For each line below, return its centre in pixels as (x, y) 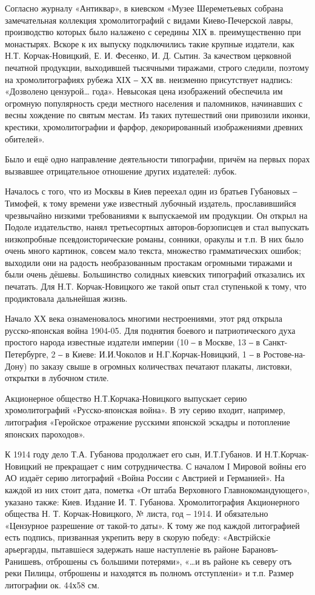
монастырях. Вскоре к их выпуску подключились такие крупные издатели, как (150, 43)
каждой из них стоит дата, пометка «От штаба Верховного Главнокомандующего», (157, 489)
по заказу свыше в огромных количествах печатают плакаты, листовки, (161, 366)
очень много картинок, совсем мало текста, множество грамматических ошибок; (153, 251)
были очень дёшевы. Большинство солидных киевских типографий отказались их (155, 274)
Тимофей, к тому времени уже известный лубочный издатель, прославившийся (151, 203)
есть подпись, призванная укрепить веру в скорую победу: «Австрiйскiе (138, 537)
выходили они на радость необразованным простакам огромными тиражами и (149, 262)
